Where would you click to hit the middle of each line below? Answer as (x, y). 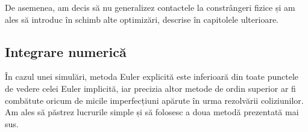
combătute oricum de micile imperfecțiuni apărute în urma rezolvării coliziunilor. (154, 100)
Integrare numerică (66, 51)
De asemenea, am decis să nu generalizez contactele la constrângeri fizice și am (150, 7)
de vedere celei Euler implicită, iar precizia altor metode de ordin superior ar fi (150, 88)
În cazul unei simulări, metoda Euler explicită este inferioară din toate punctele (152, 76)
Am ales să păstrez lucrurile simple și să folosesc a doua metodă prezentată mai (152, 112)
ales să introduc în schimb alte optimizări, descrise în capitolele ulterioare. (142, 19)
